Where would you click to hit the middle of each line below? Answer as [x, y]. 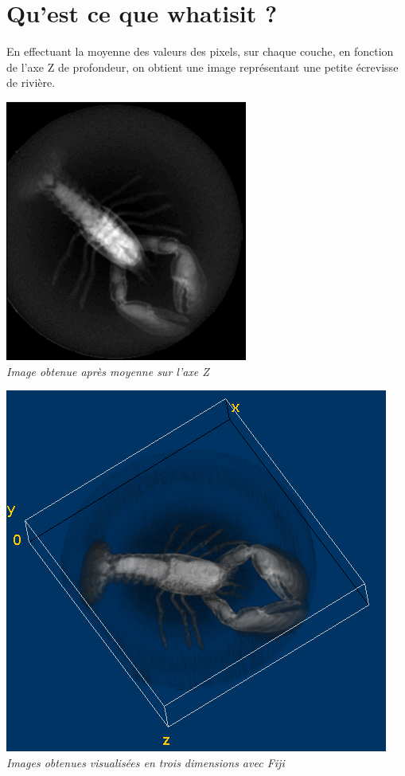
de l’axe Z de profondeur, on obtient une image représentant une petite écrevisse [202, 67]
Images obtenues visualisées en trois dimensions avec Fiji [146, 762]
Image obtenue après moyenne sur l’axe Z [108, 371]
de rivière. [31, 82]
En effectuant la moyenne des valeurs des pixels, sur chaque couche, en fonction [200, 51]
